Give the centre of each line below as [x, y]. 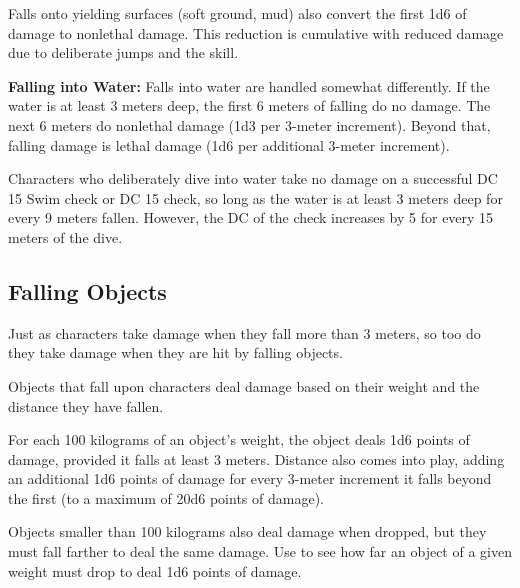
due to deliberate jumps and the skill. [123, 52]
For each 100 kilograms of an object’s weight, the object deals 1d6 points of [239, 439]
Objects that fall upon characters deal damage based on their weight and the [244, 385]
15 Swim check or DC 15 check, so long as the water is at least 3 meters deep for [255, 197]
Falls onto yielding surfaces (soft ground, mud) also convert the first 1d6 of [237, 13]
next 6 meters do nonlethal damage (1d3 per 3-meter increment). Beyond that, [249, 124]
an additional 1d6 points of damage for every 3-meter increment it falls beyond [250, 478]
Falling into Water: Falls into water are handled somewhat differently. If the [249, 85]
